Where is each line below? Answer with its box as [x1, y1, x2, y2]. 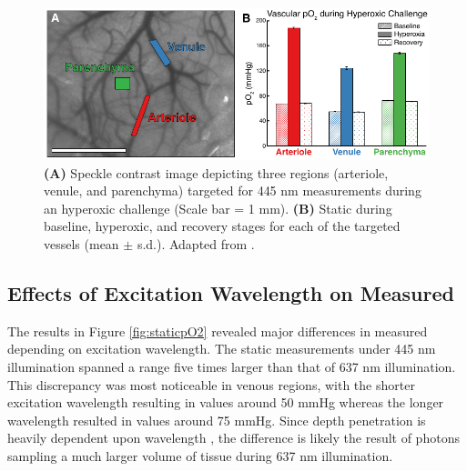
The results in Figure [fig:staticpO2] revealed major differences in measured [7, 321, 428, 340]
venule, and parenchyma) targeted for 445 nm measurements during [44, 181, 421, 200]
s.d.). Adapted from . [137, 235, 255, 254]
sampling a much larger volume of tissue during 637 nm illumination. [7, 446, 393, 465]
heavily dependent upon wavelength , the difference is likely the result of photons [7, 428, 460, 447]
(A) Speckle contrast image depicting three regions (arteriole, [44, 163, 389, 182]
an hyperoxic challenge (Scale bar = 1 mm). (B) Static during [44, 198, 392, 217]
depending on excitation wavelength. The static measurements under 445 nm [7, 339, 436, 358]
